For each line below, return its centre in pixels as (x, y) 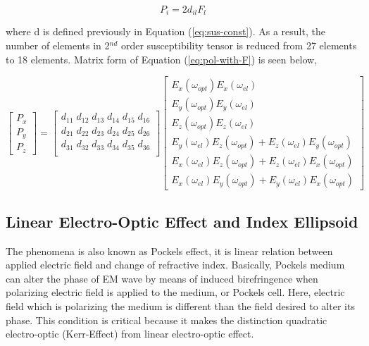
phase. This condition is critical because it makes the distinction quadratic (167, 320)
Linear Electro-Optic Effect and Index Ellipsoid (182, 221)
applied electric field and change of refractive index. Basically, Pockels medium (175, 265)
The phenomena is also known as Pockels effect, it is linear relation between (169, 251)
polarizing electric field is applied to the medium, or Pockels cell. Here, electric (175, 292)
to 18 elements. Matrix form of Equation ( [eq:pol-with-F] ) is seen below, (162, 59)
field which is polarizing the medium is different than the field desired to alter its (180, 306)
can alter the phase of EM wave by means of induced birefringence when (162, 278)
